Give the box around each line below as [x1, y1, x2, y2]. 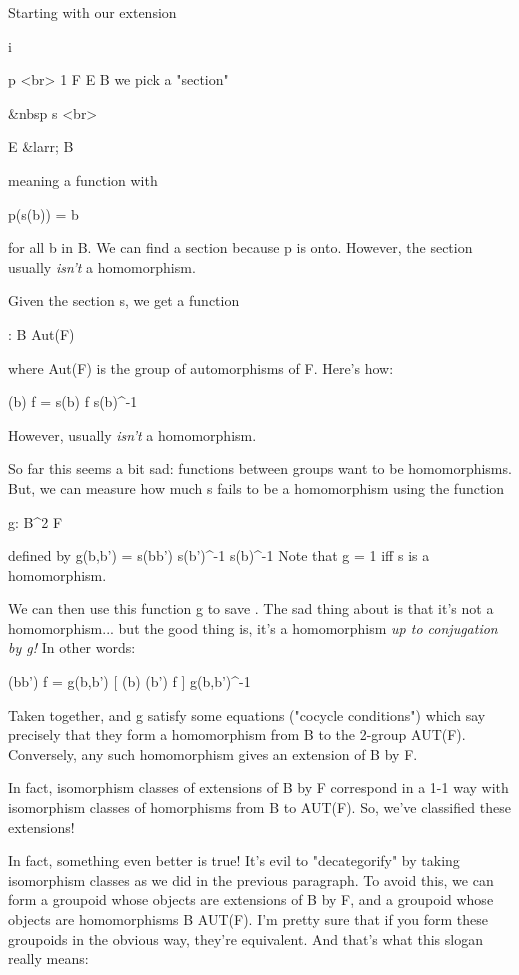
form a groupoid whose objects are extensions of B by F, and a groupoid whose [8, 889, 494, 910]
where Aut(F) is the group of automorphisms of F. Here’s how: [8, 357, 394, 378]
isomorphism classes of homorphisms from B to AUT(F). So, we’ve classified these [8, 797, 511, 818]
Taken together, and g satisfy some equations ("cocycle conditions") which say [8, 704, 486, 725]
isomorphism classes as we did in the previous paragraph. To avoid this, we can [8, 869, 494, 890]
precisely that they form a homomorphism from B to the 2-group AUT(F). [8, 724, 466, 745]
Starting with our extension [8, 2, 177, 22]
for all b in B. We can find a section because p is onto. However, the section [8, 237, 473, 258]
